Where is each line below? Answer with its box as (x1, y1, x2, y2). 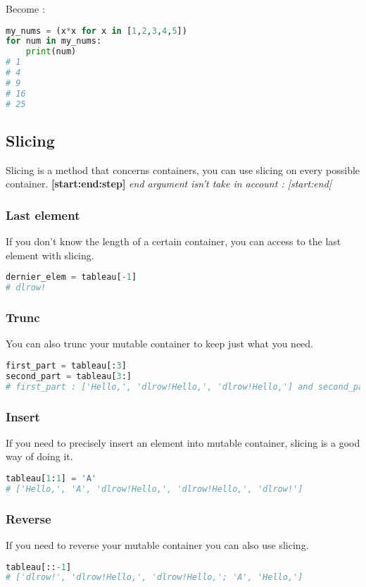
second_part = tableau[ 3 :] (6, 371, 132, 381)
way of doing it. (6, 449, 73, 464)
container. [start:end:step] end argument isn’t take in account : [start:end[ (6, 176, 332, 191)
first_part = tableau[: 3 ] (6, 360, 127, 371)
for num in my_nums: (6, 36, 102, 47)
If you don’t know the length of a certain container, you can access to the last (6, 234, 341, 249)
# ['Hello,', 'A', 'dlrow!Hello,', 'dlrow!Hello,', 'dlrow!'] (6, 483, 303, 494)
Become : (6, 1, 45, 16)
